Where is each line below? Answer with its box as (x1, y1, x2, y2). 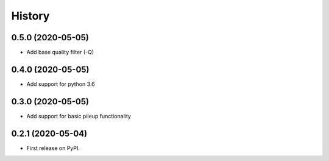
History (11, 9, 50, 23)
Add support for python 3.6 (26, 80, 95, 88)
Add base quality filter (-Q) (26, 49, 94, 56)
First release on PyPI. (26, 144, 80, 152)
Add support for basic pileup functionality (26, 112, 131, 120)
